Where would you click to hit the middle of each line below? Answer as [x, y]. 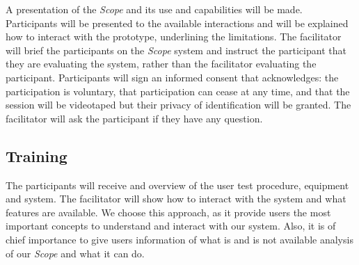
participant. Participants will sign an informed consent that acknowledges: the [172, 77]
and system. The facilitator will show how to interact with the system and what [176, 199]
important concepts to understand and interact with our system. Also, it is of [171, 226]
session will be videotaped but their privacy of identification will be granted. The [178, 105]
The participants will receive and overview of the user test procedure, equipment [177, 185]
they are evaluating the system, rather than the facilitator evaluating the [161, 64]
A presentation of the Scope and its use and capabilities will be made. [154, 9]
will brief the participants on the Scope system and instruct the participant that [176, 50]
